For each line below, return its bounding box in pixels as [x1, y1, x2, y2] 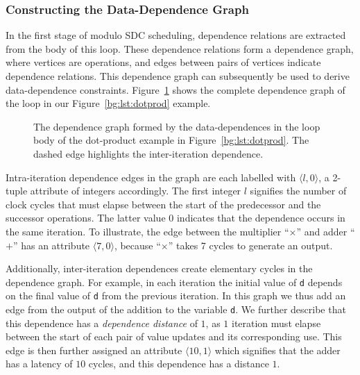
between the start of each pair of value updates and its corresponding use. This [6, 329, 342, 344]
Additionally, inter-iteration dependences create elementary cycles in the [6, 261, 313, 276]
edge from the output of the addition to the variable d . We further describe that [6, 302, 346, 317]
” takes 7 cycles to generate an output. [168, 237, 333, 252]
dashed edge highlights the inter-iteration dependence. [33, 146, 264, 160]
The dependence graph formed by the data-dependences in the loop [33, 119, 320, 133]
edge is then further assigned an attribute [6, 342, 182, 357]
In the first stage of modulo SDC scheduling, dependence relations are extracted [6, 28, 346, 42]
